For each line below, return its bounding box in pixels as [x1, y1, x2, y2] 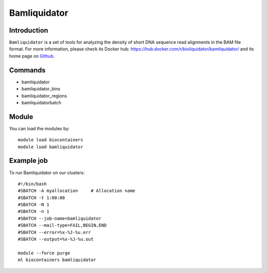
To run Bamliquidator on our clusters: [9, 169, 85, 175]
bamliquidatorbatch [21, 99, 61, 106]
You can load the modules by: [9, 125, 70, 131]
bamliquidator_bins [21, 86, 60, 92]
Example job [9, 156, 48, 165]
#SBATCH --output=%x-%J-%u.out [18, 236, 94, 242]
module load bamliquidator [18, 144, 84, 150]
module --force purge [18, 250, 70, 256]
